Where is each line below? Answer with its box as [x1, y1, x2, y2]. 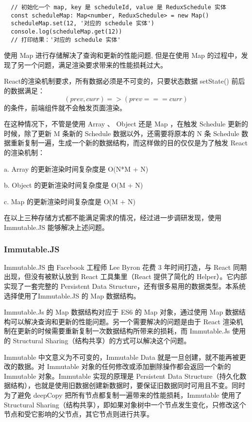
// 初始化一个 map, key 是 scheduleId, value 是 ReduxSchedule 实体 [11, 4, 226, 11]
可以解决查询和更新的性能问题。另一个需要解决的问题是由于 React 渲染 [10, 316, 236, 326]
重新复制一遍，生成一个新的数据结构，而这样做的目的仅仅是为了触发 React [10, 138, 248, 148]
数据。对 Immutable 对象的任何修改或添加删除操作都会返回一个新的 [17, 361, 231, 371]
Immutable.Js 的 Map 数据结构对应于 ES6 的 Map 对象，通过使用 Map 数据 [4, 307, 239, 317]
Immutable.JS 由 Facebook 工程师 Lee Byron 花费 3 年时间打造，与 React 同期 [4, 262, 247, 272]
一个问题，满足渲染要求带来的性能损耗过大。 [24, 59, 167, 70]
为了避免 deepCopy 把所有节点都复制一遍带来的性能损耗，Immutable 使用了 [4, 389, 242, 400]
